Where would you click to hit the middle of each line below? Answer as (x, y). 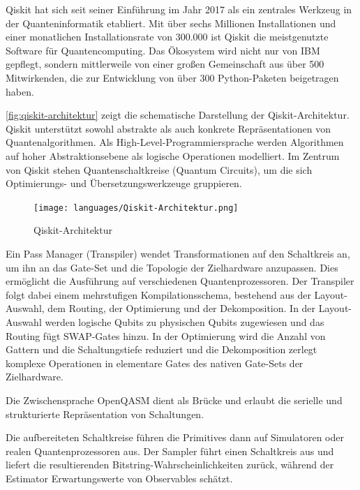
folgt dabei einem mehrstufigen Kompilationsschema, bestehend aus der (158, 294)
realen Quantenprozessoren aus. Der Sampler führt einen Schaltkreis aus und (170, 451)
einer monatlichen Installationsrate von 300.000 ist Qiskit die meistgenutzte (167, 37)
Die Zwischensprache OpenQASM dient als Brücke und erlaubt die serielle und (174, 400)
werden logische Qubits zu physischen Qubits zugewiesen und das (185, 321)
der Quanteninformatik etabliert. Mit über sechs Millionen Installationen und (171, 23)
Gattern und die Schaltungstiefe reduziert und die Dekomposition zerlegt (162, 349)
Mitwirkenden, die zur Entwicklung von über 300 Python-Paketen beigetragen (172, 77)
